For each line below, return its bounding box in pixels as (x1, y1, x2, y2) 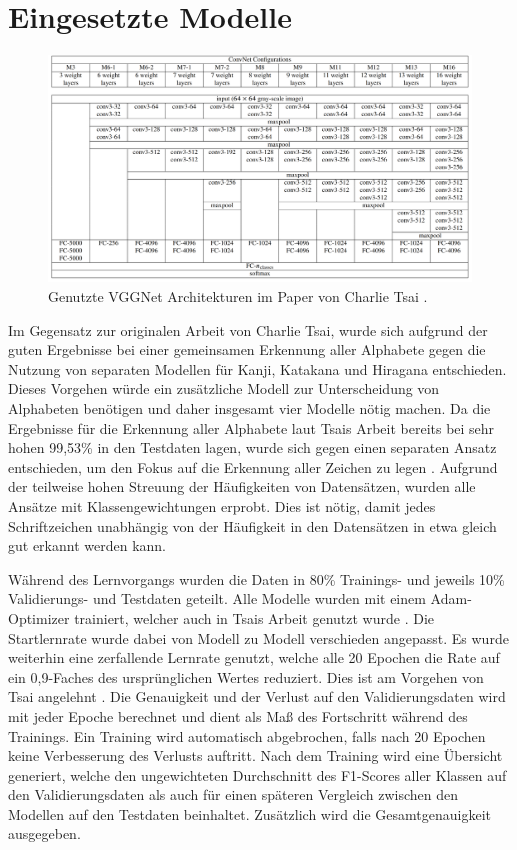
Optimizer (8, 607, 70, 628)
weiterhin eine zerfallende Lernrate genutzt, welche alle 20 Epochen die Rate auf (8, 647, 500, 668)
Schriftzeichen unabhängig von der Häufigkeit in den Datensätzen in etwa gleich (8, 515, 497, 536)
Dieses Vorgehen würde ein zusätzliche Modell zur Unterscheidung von (8, 378, 440, 399)
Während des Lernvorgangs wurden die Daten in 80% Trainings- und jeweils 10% (8, 568, 505, 589)
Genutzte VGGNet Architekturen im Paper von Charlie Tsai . (48, 286, 428, 307)
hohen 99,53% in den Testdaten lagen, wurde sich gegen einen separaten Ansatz (8, 437, 497, 458)
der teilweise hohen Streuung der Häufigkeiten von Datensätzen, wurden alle (8, 476, 476, 497)
